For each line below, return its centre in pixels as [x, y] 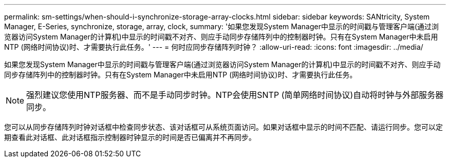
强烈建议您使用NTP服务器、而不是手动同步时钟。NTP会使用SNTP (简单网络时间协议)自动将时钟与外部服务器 [235, 95]
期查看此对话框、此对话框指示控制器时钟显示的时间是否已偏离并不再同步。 [130, 137]
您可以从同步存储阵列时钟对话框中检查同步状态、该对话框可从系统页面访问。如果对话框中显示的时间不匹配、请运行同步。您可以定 [223, 127]
